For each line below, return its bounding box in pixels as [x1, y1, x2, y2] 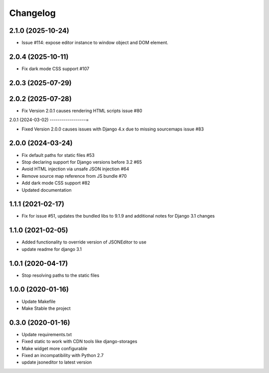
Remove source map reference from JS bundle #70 [21, 173, 127, 179]
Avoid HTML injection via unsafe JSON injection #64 [21, 166, 130, 172]
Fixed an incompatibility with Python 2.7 [21, 353, 104, 359]
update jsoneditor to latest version [21, 359, 92, 366]
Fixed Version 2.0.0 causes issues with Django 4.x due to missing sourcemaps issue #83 [21, 126, 204, 132]
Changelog [9, 7, 56, 18]
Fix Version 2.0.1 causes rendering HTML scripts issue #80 [21, 108, 142, 114]
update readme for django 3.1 [21, 246, 82, 252]
